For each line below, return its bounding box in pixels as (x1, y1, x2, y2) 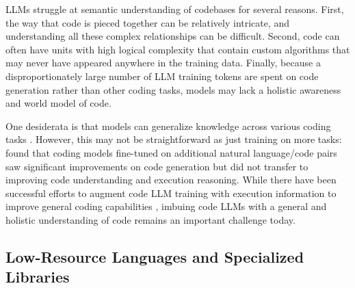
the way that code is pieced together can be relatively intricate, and (5, 15, 290, 29)
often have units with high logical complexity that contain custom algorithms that (5, 42, 350, 56)
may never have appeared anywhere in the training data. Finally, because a (5, 55, 321, 70)
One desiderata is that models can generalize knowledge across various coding (5, 118, 331, 133)
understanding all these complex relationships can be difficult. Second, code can (5, 29, 340, 43)
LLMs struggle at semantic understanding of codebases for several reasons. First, (5, 2, 344, 16)
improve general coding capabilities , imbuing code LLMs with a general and (5, 199, 327, 213)
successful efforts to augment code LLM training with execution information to (5, 185, 337, 200)
